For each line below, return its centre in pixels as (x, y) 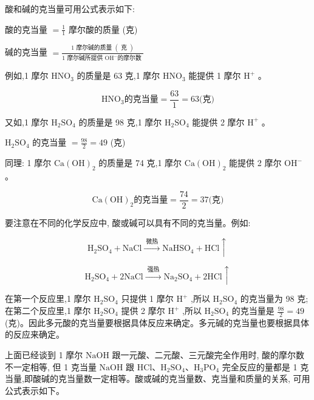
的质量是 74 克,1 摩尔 (140, 163)
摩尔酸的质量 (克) (103, 29)
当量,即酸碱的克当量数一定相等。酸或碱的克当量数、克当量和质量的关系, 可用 (158, 378)
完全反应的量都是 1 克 (265, 366)
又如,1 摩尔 (27, 122)
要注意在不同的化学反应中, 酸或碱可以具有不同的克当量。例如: (128, 222)
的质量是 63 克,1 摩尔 (118, 75)
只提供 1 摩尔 (147, 298)
